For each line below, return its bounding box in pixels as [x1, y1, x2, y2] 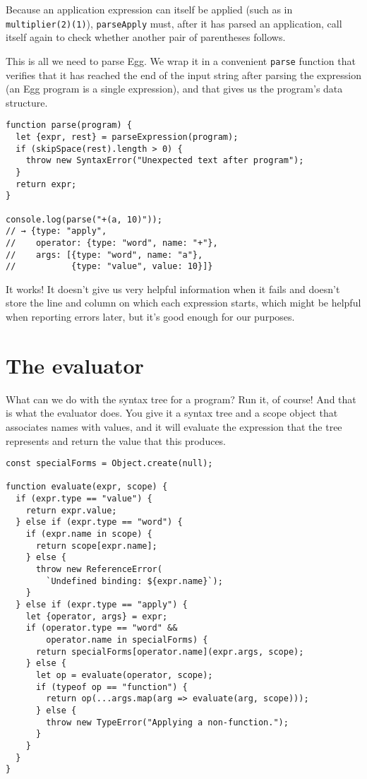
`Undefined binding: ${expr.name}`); [46, 576, 223, 586]
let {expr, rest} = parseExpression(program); [16, 131, 239, 142]
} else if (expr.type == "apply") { [16, 599, 188, 609]
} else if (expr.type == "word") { [16, 517, 183, 528]
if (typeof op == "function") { [35, 682, 188, 692]
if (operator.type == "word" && [25, 623, 178, 634]
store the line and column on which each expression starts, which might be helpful [6, 295, 361, 310]
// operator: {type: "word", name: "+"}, [6, 237, 218, 248]
